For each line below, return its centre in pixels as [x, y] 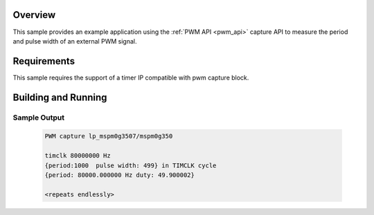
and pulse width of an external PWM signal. [75, 41]
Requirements [44, 61]
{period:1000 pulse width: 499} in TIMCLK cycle [131, 165]
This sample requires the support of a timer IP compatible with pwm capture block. [131, 77]
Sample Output [39, 118]
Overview [34, 15]
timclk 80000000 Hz [78, 156]
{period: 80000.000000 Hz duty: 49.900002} [120, 175]
